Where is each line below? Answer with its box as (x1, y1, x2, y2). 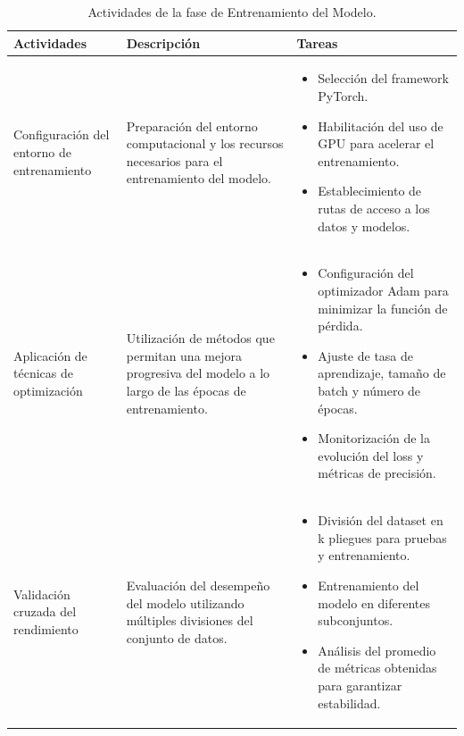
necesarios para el (126, 151, 223, 170)
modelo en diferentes (318, 593, 431, 612)
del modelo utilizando (126, 593, 244, 612)
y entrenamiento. (318, 546, 410, 565)
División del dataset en (318, 511, 443, 530)
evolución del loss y (318, 446, 424, 464)
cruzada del (13, 602, 77, 621)
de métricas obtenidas (318, 658, 437, 677)
